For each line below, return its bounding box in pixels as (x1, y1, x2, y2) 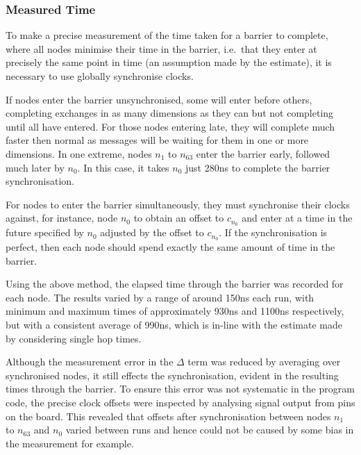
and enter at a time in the (242, 210, 353, 225)
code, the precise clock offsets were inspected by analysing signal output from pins (6, 395, 355, 409)
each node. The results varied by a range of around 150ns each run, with (6, 290, 314, 304)
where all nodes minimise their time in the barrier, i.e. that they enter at (6, 41, 317, 56)
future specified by (6, 225, 84, 240)
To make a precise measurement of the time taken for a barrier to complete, (6, 28, 328, 42)
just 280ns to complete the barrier (185, 160, 330, 174)
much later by (6, 160, 65, 174)
